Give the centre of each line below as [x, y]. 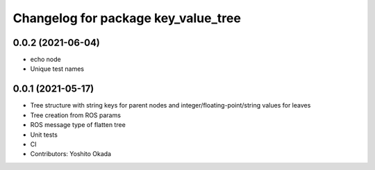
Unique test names [57, 69]
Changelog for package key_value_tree [127, 18]
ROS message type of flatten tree [78, 125]
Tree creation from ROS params [76, 115]
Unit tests [44, 135]
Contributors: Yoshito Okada [70, 154]
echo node [46, 60]
